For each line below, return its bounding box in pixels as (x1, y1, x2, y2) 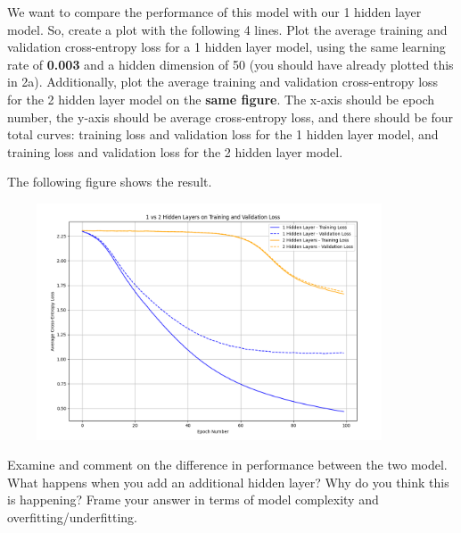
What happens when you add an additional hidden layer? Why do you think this (7, 472, 449, 491)
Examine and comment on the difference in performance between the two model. (7, 455, 448, 474)
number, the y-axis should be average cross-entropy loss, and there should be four (7, 107, 454, 126)
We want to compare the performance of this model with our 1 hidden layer (7, 3, 422, 21)
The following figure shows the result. (7, 172, 212, 191)
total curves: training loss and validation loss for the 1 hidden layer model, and (7, 125, 439, 144)
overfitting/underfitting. (7, 507, 137, 526)
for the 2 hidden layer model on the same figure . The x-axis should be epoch (7, 89, 435, 108)
